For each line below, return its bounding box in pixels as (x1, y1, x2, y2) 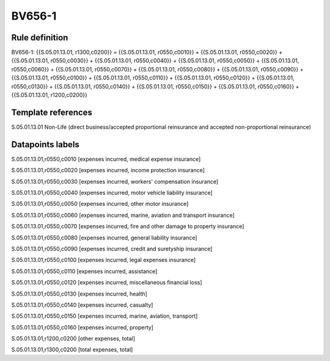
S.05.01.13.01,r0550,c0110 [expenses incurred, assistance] (11, 268, 158, 275)
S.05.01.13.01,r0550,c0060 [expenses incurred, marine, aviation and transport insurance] (11, 211, 235, 219)
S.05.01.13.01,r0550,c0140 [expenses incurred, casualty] (11, 301, 153, 308)
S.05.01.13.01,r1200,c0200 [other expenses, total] (11, 335, 136, 342)
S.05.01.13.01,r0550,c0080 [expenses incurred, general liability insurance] (11, 234, 198, 241)
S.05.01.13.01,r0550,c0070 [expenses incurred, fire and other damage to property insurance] (11, 223, 244, 230)
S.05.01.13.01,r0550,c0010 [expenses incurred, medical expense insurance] (11, 155, 201, 162)
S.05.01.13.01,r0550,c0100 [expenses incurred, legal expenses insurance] (11, 257, 196, 264)
